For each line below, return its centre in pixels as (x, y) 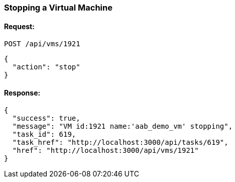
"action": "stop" (46, 67)
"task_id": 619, (44, 134)
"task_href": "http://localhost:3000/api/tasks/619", (120, 143)
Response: (22, 93)
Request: (19, 26)
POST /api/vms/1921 (42, 44)
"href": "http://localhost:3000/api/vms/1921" (105, 151)
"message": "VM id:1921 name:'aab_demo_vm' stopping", (123, 126)
